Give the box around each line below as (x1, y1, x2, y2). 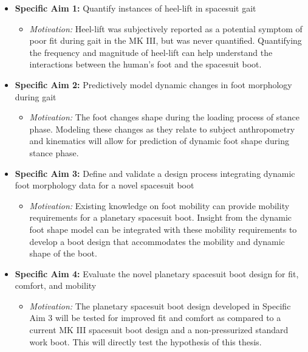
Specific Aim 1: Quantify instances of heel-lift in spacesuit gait (15, 2, 256, 14)
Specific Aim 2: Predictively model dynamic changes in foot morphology (15, 78, 292, 91)
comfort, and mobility (15, 279, 97, 292)
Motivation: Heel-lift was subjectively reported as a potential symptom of (29, 22, 303, 35)
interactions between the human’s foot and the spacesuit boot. (29, 58, 262, 71)
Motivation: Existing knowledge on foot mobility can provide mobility (29, 199, 290, 212)
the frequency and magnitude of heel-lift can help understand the (29, 46, 273, 58)
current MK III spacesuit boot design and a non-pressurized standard (29, 323, 289, 336)
